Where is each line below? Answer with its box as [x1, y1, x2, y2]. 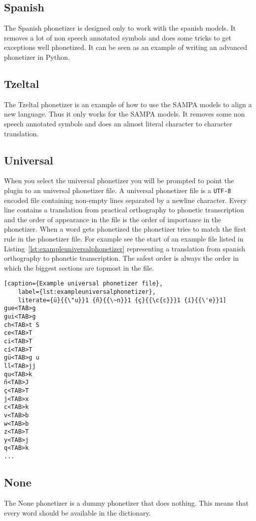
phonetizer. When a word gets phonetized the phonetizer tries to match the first [4, 224, 246, 234]
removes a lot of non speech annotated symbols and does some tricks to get [4, 32, 231, 42]
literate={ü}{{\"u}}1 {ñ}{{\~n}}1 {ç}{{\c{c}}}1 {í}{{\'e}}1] [18, 296, 227, 304]
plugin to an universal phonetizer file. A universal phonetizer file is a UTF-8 [4, 185, 231, 195]
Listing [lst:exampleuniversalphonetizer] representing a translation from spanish [4, 243, 246, 253]
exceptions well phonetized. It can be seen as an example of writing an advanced [4, 42, 247, 52]
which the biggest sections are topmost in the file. [4, 262, 154, 273]
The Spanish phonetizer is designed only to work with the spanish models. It [4, 23, 236, 33]
